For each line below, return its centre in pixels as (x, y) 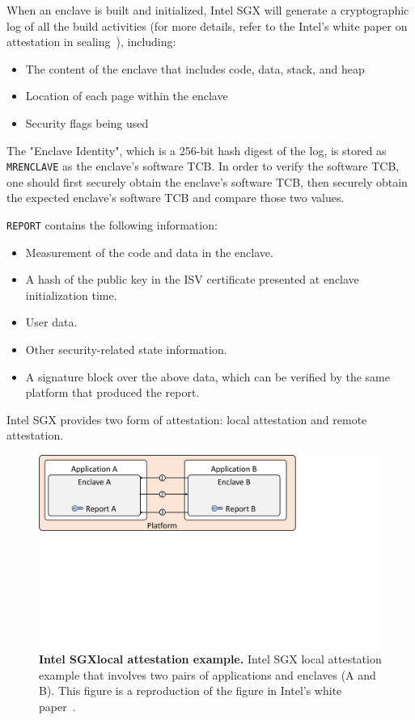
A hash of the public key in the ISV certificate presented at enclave (192, 279)
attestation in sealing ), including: (91, 42)
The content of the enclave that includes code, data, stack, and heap (195, 68)
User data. (51, 322)
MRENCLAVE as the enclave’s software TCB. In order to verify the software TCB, (203, 166)
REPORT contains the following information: (112, 225)
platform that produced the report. (112, 392)
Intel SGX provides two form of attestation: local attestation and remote (187, 419)
